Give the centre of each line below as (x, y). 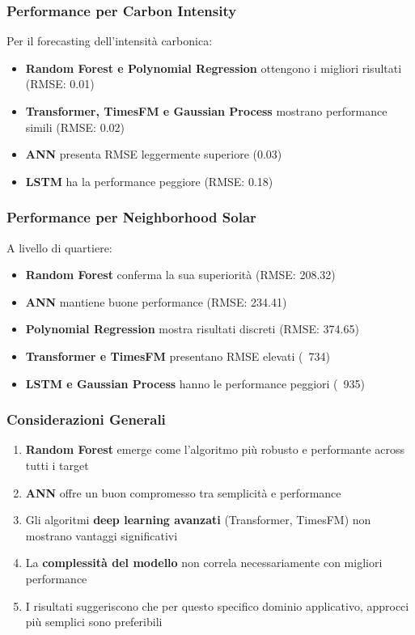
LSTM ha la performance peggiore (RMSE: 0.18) (149, 181)
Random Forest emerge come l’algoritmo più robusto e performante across (215, 449)
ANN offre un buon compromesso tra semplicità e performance (183, 492)
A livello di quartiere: (59, 247)
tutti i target (57, 465)
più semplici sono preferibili (94, 622)
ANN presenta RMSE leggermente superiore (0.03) (154, 154)
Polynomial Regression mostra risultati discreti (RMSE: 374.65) (192, 329)
